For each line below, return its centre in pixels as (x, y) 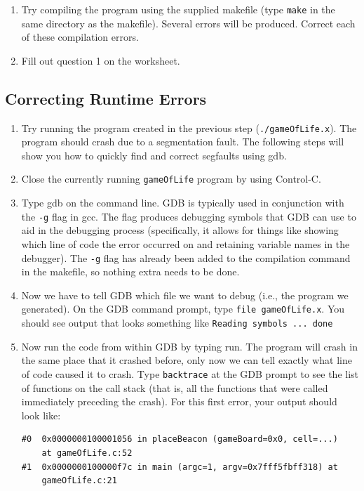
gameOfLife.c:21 (79, 481)
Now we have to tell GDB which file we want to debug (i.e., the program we (185, 295)
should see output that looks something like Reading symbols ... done (177, 323)
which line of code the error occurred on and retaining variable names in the (186, 243)
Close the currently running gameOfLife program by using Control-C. (171, 179)
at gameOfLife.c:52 (87, 453)
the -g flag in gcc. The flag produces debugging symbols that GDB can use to (189, 216)
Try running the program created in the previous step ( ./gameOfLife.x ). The (189, 127)
